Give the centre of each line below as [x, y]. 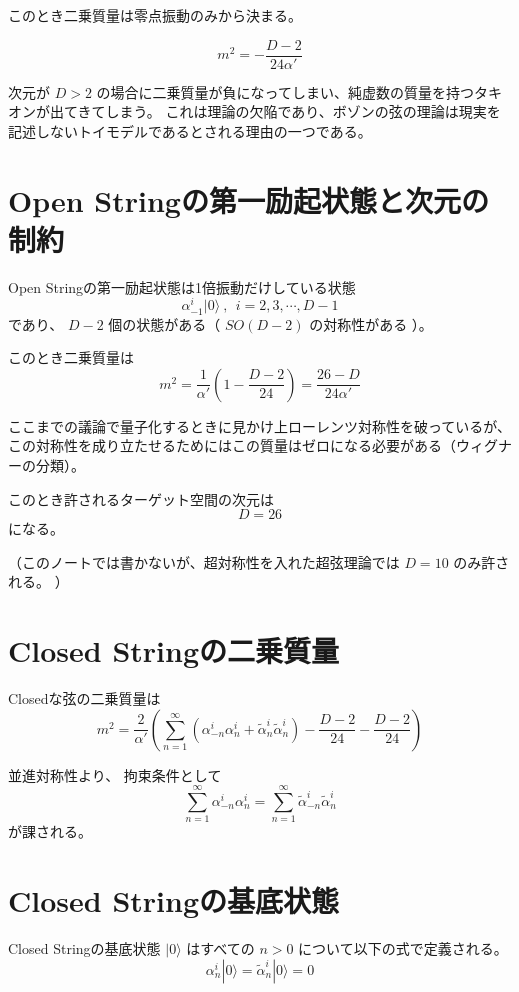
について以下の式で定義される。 [403, 948]
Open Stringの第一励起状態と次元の [248, 199]
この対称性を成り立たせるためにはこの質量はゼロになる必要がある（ [232, 445]
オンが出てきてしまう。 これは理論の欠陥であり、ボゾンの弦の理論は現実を [254, 111]
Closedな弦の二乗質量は [84, 698]
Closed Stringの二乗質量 [173, 650]
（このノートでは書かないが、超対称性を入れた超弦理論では [204, 561]
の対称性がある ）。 [371, 323]
